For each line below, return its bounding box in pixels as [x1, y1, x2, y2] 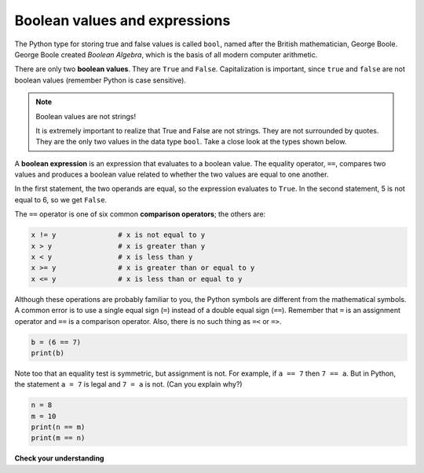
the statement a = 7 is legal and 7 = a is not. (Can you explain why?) [14, 380, 243, 389]
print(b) [31, 348, 65, 357]
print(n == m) [31, 423, 86, 431]
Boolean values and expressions [14, 12, 231, 29]
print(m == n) [31, 434, 86, 442]
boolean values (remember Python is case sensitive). [14, 75, 186, 85]
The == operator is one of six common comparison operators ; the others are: [14, 209, 266, 219]
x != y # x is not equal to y [31, 231, 206, 239]
